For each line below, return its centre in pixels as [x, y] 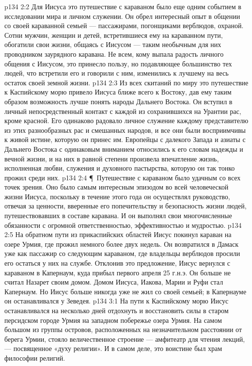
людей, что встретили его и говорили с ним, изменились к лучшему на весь [117, 73]
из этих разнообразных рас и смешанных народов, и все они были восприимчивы [125, 130]
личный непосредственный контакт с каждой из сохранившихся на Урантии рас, [123, 111]
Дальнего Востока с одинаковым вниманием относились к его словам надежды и [124, 149]
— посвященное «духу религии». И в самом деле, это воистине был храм [113, 348]
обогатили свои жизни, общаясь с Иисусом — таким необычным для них [113, 44]
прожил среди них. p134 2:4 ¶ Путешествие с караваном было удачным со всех [123, 177]
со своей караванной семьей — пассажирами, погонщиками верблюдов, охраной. [124, 25]
